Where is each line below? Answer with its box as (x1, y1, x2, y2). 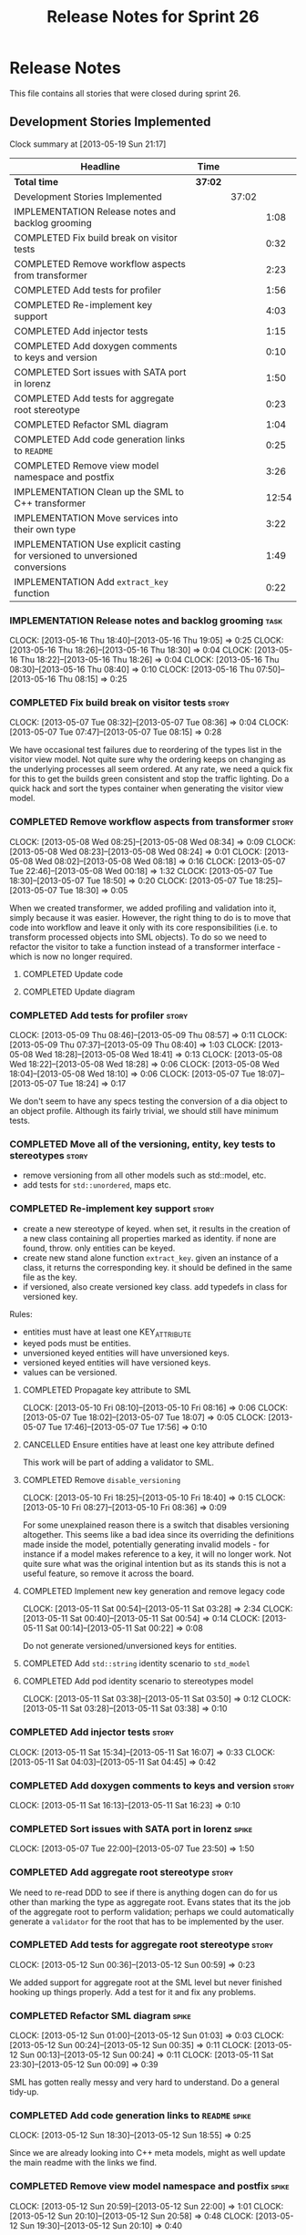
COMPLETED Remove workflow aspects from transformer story (9, 816, 294, 829)
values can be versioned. (22, 1367, 117, 1378)
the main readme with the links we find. (9, 2158, 158, 2168)
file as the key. (22, 1272, 77, 1282)
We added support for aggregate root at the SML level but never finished (9, 1976, 282, 1988)
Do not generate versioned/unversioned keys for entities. (22, 1641, 237, 1652)
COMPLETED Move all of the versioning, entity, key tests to (9, 1138, 276, 1150)
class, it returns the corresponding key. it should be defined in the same (22, 1262, 293, 1272)
